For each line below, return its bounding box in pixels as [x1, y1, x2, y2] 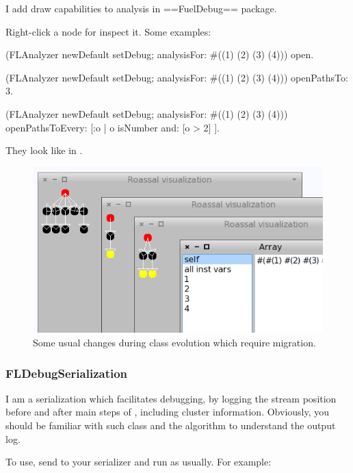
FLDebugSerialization [5, 364, 128, 381]
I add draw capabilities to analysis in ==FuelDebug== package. [5, 1, 277, 15]
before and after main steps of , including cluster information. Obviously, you [5, 405, 330, 419]
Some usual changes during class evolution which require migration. [33, 335, 316, 350]
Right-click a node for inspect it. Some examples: [5, 24, 211, 38]
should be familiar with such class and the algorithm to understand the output [5, 418, 336, 433]
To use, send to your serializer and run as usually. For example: [5, 455, 272, 469]
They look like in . [5, 143, 83, 157]
